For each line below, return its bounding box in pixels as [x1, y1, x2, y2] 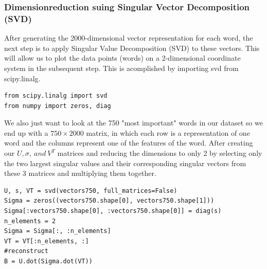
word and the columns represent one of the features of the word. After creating [4, 137, 253, 148]
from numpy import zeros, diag [4, 102, 111, 110]
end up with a [4, 127, 48, 138]
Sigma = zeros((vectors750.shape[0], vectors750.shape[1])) [4, 197, 215, 205]
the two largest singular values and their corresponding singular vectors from [4, 157, 246, 168]
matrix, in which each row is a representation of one [86, 127, 250, 138]
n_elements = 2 [4, 217, 56, 225]
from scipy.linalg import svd [4, 92, 108, 100]
